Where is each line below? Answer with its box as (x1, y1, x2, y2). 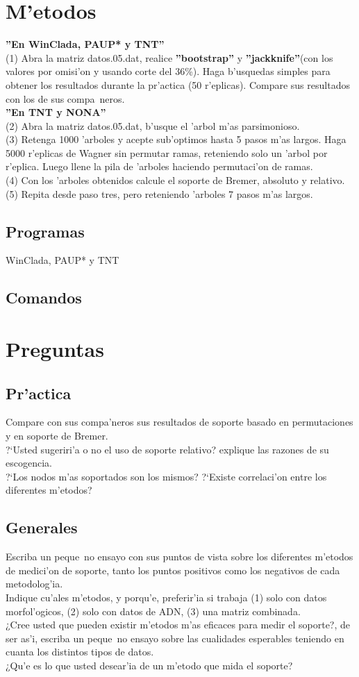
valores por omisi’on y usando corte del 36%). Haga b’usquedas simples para (6, 64, 331, 78)
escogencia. (6, 455, 52, 470)
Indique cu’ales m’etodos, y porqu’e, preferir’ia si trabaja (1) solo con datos (6, 590, 327, 604)
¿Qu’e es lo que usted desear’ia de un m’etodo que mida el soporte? (6, 658, 293, 672)
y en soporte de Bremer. (6, 428, 108, 442)
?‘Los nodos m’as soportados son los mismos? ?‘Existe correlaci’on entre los (6, 469, 327, 483)
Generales (6, 517, 78, 538)
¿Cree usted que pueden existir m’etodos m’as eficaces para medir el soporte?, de (6, 617, 351, 632)
